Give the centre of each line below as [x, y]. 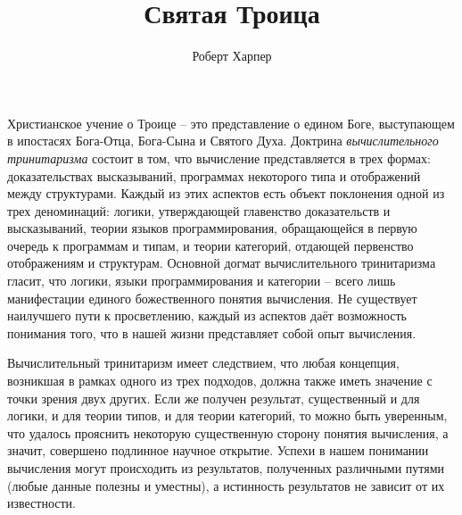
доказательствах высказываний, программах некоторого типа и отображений [214, 175]
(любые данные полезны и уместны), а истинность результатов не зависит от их [226, 485]
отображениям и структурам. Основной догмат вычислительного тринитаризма [222, 263]
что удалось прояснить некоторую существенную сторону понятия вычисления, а [228, 432]
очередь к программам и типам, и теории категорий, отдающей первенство [210, 245]
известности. [42, 503]
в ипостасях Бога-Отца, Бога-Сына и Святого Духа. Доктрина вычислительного [223, 141]
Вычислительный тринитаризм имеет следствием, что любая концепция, [203, 363]
